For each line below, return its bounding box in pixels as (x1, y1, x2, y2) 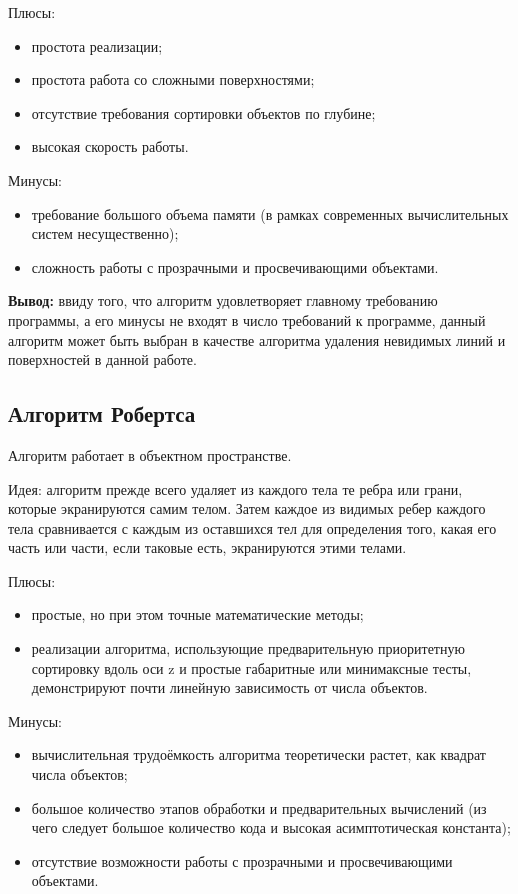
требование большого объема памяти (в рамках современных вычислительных (31, 203, 509, 224)
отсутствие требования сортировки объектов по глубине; (31, 102, 376, 123)
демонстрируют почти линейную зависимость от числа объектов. (31, 677, 428, 698)
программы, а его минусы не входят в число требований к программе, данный (8, 309, 486, 330)
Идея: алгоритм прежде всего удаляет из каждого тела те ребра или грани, (8, 478, 463, 499)
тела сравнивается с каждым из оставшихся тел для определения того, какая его (8, 517, 497, 538)
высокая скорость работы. (31, 136, 189, 157)
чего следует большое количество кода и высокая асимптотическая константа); (31, 817, 511, 838)
